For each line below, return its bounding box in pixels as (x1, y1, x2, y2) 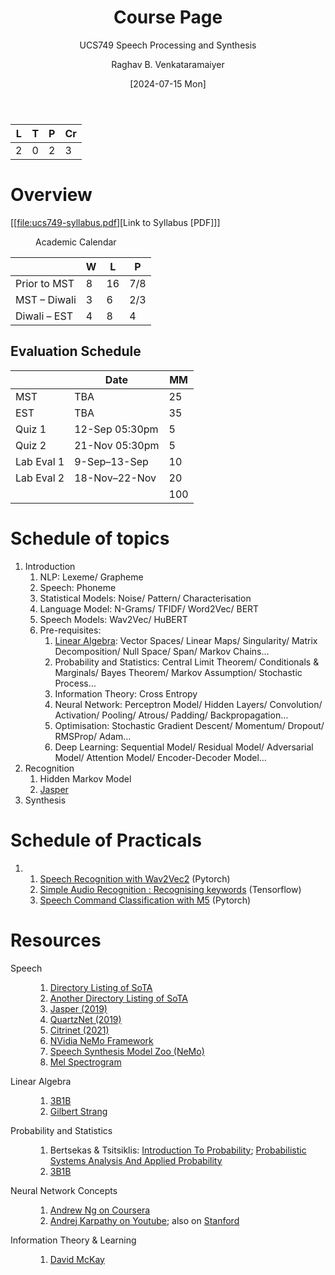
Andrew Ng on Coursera (49, 1204, 151, 1216)
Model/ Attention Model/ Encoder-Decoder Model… (54, 751, 267, 763)
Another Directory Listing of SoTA (49, 992, 188, 1004)
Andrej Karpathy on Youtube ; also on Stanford (49, 1214, 240, 1226)
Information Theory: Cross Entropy (54, 687, 198, 700)
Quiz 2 (15, 438, 47, 452)
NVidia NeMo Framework (49, 1034, 154, 1046)
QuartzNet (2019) (49, 1013, 122, 1025)
